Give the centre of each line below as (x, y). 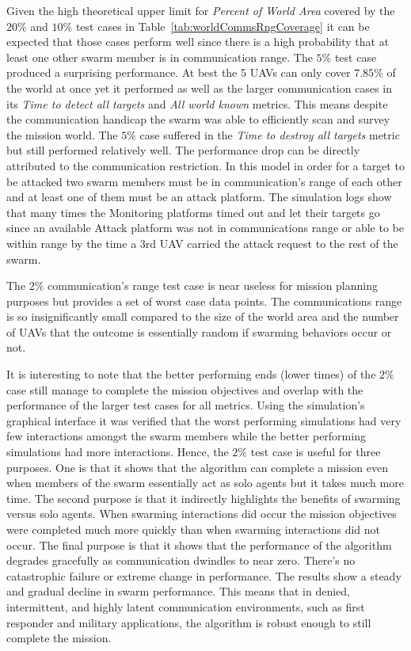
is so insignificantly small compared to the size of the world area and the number (203, 316)
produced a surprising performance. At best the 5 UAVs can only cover (179, 72)
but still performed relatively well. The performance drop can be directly (183, 150)
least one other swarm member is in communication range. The (160, 57)
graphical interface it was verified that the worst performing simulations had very (204, 420)
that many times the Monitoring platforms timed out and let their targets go (193, 212)
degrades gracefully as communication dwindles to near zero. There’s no (181, 560)
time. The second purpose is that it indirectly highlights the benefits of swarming (204, 498)
